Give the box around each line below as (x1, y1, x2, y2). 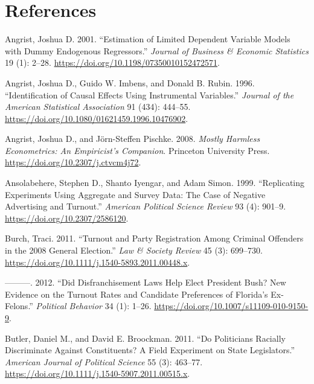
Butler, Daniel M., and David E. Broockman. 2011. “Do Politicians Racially (5, 331, 286, 344)
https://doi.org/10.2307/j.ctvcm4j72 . (5, 156, 141, 168)
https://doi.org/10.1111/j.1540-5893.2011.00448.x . (5, 255, 190, 268)
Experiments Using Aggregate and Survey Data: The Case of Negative (5, 188, 266, 200)
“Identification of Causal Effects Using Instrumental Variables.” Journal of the (5, 88, 294, 101)
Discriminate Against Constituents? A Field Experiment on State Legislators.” (5, 344, 295, 356)
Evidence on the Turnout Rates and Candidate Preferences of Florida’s (5, 287, 268, 300)
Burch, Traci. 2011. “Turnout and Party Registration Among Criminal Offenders (5, 232, 304, 245)
